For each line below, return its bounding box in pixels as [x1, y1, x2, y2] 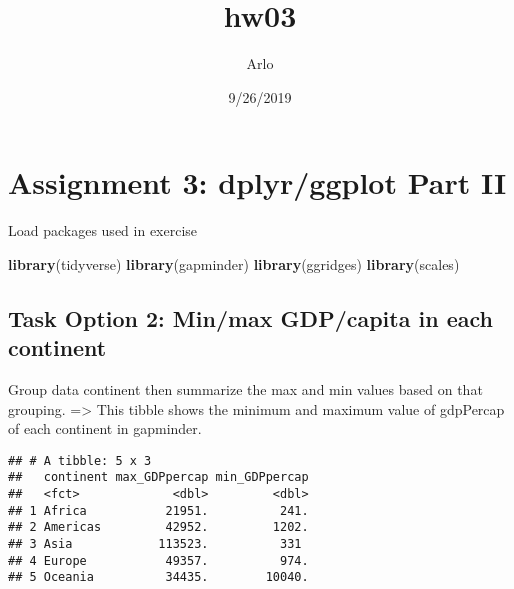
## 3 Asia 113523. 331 [8, 537, 302, 552]
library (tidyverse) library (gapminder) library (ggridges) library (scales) [8, 253, 460, 274]
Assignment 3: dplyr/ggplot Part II [8, 162, 507, 203]
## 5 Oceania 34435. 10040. [8, 570, 309, 585]
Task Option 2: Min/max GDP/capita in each [8, 302, 493, 333]
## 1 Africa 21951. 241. [8, 503, 309, 518]
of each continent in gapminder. [8, 418, 202, 439]
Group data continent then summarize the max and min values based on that [8, 379, 483, 400]
